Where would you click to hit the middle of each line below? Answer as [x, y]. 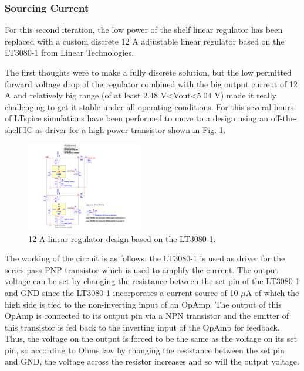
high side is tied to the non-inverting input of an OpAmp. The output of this [143, 304]
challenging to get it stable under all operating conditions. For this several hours [149, 106]
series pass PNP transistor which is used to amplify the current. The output [141, 269]
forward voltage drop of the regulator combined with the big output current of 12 [151, 84]
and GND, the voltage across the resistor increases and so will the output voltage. [152, 361]
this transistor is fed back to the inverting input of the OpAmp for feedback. [142, 327]
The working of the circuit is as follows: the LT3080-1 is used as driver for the [145, 258]
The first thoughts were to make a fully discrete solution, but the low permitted [148, 72]
